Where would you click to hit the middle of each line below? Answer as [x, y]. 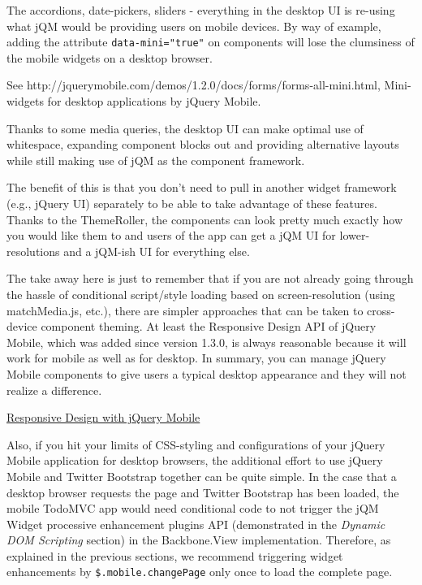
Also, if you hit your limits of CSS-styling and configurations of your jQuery [196, 444]
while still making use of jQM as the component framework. [156, 160]
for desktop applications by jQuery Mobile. [154, 101]
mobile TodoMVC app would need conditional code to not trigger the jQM [193, 508]
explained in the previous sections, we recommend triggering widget [175, 555]
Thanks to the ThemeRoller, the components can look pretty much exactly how [205, 219]
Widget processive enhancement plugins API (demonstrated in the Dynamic [196, 524]
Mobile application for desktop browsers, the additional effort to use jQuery [195, 460]
